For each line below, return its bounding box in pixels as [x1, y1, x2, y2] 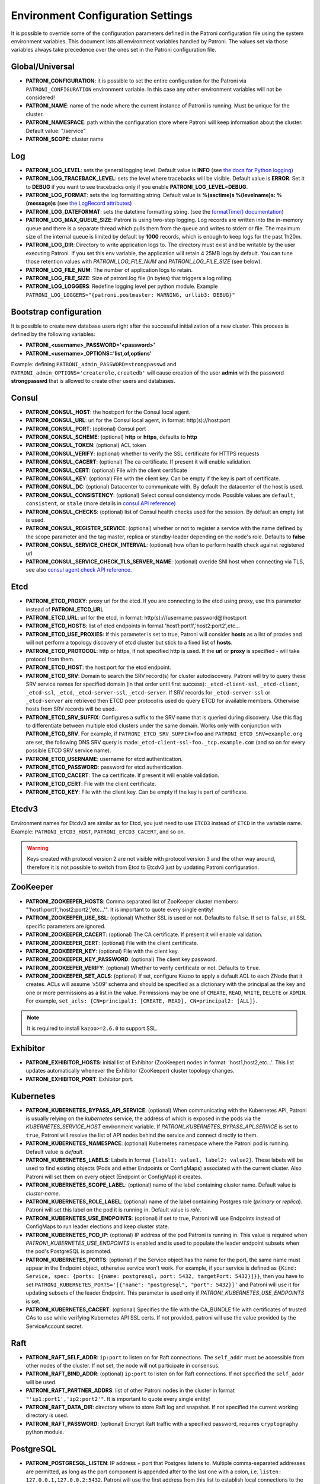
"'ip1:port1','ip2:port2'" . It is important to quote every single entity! [25, 1395, 210, 1402]
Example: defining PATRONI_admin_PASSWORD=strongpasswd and [11, 361, 177, 368]
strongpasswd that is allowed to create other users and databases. [11, 377, 176, 384]
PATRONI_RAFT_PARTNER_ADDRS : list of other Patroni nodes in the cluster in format [25, 1387, 235, 1394]
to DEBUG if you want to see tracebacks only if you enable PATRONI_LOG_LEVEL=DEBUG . [25, 183, 248, 190]
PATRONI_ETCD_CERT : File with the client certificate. [25, 780, 156, 787]
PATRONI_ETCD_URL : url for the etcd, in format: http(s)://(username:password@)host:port [25, 614, 247, 621]
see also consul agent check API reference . [25, 566, 132, 573]
